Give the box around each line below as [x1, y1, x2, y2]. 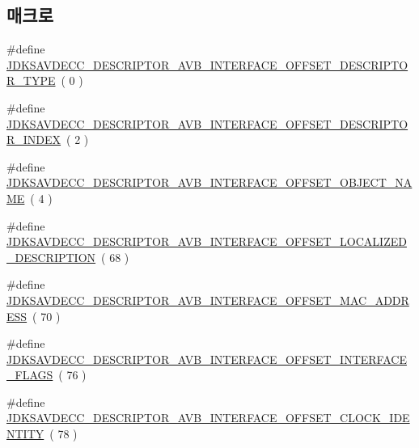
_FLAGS [6, 366, 53, 383]
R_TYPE [6, 72, 56, 89]
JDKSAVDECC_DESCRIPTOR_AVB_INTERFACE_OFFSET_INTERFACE [6, 350, 407, 367]
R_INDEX [6, 131, 61, 148]
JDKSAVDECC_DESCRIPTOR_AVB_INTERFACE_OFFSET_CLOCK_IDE [6, 409, 410, 426]
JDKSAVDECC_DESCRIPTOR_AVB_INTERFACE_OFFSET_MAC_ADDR [6, 291, 409, 308]
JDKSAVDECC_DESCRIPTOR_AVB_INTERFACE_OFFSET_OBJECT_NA [6, 174, 413, 191]
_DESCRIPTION [6, 248, 96, 265]
